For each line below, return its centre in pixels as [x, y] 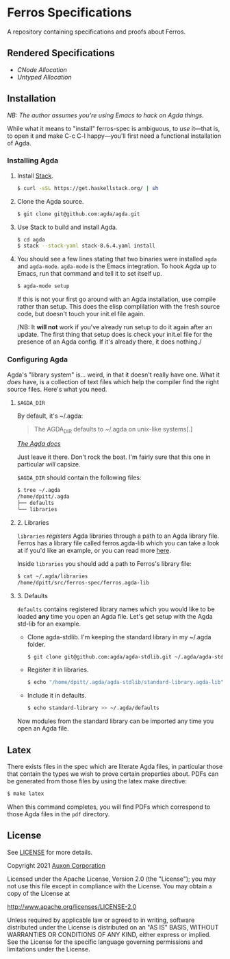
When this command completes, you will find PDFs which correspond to [109, 807]
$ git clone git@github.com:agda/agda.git [78, 214]
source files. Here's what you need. [57, 389]
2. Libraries [33, 522]
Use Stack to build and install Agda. [67, 227]
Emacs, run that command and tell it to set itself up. [89, 274]
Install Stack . [35, 176]
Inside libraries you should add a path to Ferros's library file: [104, 563]
